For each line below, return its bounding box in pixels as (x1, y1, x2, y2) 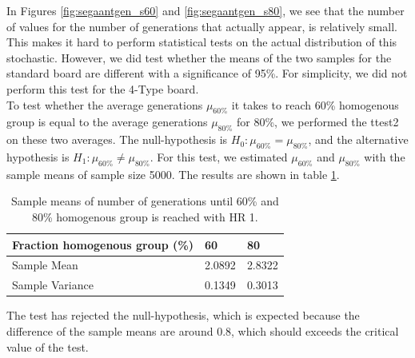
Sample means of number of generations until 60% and (11, 193, 279, 209)
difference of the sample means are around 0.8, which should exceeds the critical (6, 322, 399, 339)
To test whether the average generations (6, 96, 203, 113)
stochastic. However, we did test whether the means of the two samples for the (6, 49, 392, 66)
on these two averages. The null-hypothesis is (6, 131, 228, 148)
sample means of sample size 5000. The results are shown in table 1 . (6, 165, 340, 182)
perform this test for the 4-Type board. (6, 80, 199, 97)
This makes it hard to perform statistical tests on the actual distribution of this (6, 34, 397, 50)
